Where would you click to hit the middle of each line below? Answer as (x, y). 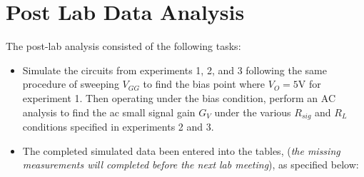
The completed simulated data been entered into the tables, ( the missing (181, 150)
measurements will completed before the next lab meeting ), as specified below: (191, 165)
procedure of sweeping (71, 84)
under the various (253, 112)
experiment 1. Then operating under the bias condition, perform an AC (179, 97)
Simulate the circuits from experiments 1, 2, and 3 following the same (175, 70)
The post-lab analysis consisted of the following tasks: (123, 46)
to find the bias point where (204, 84)
